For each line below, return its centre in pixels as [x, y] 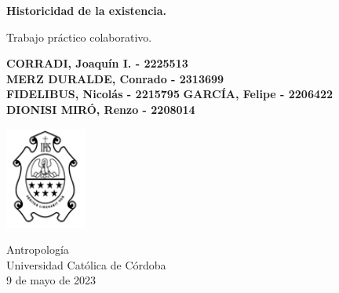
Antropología [38, 249]
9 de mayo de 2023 [51, 280]
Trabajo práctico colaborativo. [79, 37]
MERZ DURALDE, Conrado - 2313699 [115, 78]
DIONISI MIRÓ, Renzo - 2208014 [101, 109]
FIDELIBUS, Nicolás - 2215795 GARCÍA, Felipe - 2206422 [170, 94]
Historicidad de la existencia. [87, 10]
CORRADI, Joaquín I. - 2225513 [97, 63]
